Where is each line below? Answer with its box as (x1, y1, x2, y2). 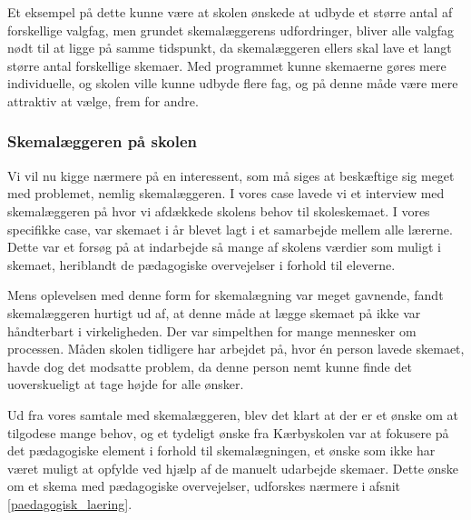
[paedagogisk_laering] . (7, 494, 132, 513)
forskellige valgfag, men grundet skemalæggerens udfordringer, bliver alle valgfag (7, 20, 455, 39)
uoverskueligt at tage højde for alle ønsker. (7, 375, 244, 394)
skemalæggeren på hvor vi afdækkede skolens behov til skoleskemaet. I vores (7, 201, 430, 220)
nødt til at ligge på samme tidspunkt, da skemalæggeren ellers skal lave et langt (7, 38, 452, 57)
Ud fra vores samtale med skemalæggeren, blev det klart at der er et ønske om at (7, 405, 459, 424)
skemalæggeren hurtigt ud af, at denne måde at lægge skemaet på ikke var (7, 303, 421, 322)
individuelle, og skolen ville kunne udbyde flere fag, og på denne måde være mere (7, 74, 458, 93)
